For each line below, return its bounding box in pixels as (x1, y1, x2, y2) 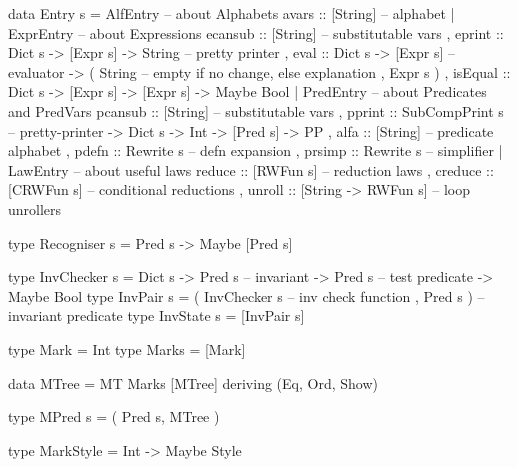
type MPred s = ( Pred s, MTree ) (8, 406, 220, 427)
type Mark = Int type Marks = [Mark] (8, 338, 246, 359)
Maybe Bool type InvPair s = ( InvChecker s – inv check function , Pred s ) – (8, 285, 485, 306)
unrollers (8, 198, 62, 219)
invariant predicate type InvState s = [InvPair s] (8, 305, 305, 326)
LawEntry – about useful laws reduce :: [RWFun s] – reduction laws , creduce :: (8, 159, 494, 180)
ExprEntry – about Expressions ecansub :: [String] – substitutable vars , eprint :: (8, 22, 504, 43)
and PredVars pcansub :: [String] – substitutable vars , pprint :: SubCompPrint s (8, 100, 504, 121)
